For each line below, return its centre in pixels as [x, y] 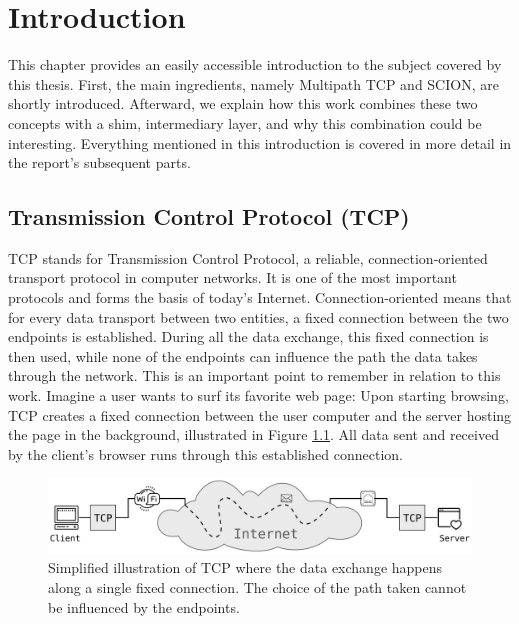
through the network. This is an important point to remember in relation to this [254, 375]
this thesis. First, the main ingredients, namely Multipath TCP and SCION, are [253, 83]
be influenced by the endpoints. [144, 606]
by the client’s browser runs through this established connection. [205, 453]
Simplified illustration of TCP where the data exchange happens [245, 567]
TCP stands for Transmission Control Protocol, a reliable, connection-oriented [248, 257]
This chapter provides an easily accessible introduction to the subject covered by [255, 64]
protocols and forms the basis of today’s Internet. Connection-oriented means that [260, 297]
